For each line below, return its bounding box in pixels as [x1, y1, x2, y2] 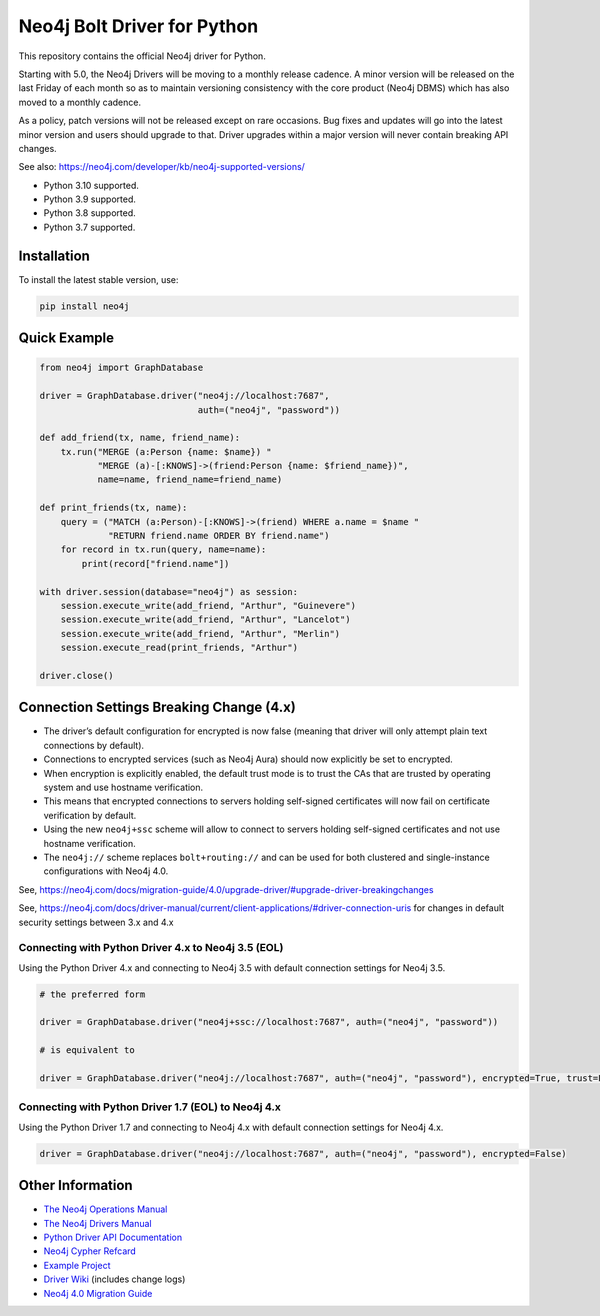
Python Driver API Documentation [43, 1231, 183, 1243]
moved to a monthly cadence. [18, 96, 142, 108]
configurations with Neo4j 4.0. [43, 865, 169, 877]
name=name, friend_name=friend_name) [97, 474, 283, 485]
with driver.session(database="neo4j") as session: [39, 586, 299, 597]
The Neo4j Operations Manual [43, 1203, 168, 1215]
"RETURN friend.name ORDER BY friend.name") [108, 530, 330, 542]
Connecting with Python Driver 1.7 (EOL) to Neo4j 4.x [18, 1100, 282, 1114]
